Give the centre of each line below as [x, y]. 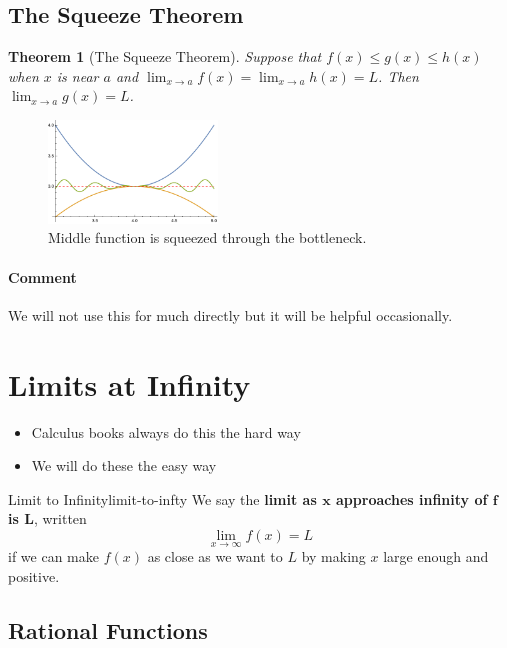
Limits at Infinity [129, 383]
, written [60, 518]
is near [77, 75]
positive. [34, 575]
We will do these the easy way [124, 465]
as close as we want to [215, 556]
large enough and [436, 556]
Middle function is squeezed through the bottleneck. [207, 237]
